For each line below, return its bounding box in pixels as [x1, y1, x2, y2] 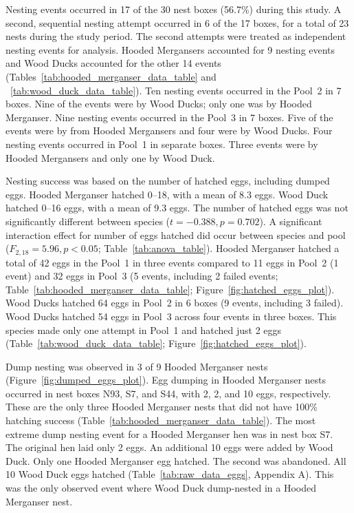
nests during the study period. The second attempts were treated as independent [5, 29, 346, 43]
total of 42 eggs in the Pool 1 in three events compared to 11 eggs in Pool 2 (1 [5, 255, 339, 269]
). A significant [259, 213, 322, 228]
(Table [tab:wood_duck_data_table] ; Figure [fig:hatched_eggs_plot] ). [5, 336, 307, 350]
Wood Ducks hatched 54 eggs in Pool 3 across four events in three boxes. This [5, 308, 337, 323]
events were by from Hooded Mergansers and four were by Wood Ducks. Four [5, 123, 333, 138]
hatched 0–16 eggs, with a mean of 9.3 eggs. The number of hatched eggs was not [5, 200, 349, 215]
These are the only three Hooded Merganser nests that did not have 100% [5, 399, 318, 414]
